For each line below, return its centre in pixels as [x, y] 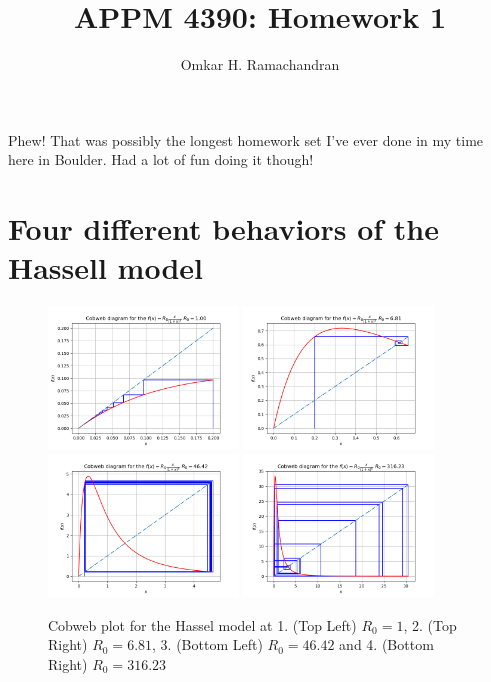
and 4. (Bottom [386, 644]
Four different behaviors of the [223, 228]
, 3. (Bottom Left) [207, 644]
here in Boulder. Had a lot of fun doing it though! [161, 159]
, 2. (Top [430, 624]
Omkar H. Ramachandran [260, 64]
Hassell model [106, 267]
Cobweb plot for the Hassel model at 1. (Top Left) [202, 624]
